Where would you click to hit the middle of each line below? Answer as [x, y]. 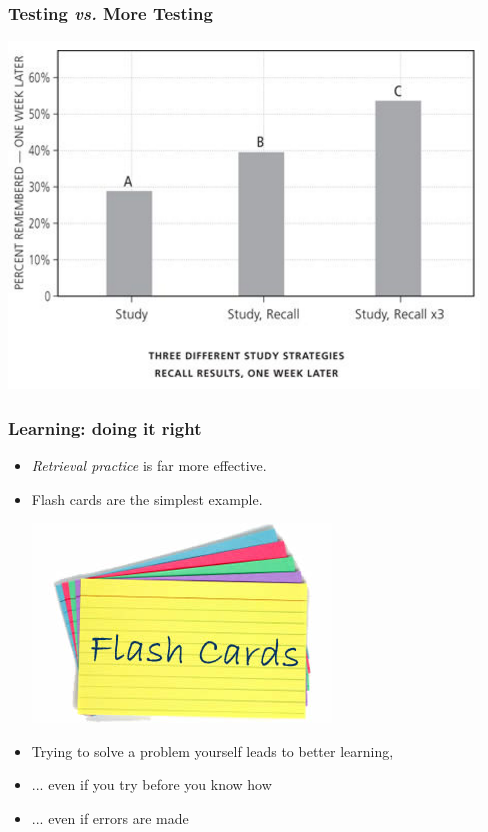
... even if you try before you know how [151, 784]
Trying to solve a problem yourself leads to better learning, [212, 750]
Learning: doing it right [105, 427]
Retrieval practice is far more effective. [149, 465]
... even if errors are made [110, 818]
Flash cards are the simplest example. [147, 498]
